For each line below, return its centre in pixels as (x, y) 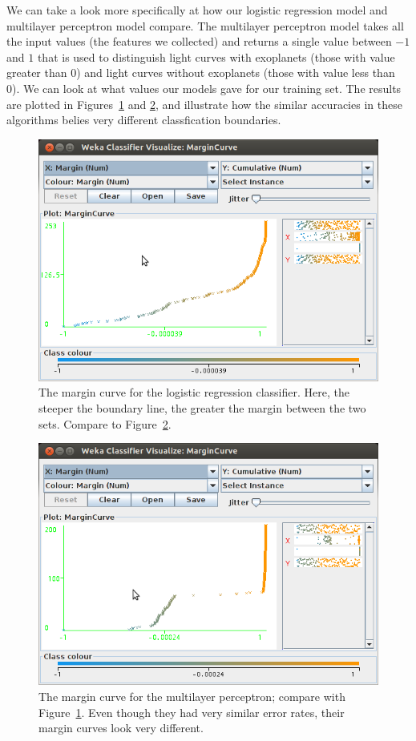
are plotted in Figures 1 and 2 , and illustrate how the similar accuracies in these (204, 104)
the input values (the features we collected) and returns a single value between (199, 41)
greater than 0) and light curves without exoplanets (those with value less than (201, 72)
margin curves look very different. (121, 728)
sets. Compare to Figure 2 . (105, 423)
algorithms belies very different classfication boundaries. (144, 120)
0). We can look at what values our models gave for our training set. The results (204, 88)
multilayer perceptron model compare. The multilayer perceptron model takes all (205, 25)
